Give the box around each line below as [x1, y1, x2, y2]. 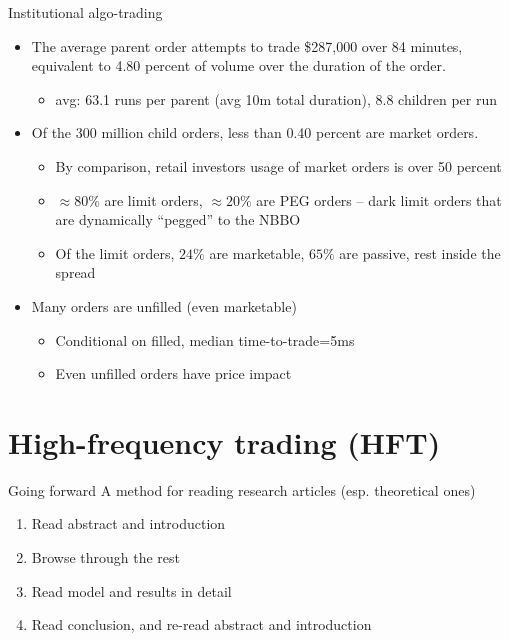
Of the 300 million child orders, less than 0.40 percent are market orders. [31, 122, 479, 143]
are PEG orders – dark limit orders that [256, 189, 502, 210]
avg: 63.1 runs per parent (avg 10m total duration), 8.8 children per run [55, 88, 497, 109]
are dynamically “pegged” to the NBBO [55, 209, 301, 230]
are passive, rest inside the [339, 242, 501, 263]
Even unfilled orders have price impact [55, 363, 292, 384]
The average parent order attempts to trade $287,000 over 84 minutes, [31, 35, 463, 56]
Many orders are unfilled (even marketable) [31, 295, 297, 316]
